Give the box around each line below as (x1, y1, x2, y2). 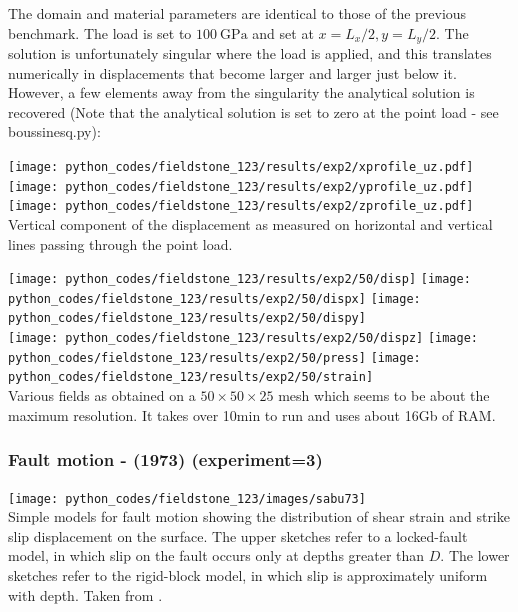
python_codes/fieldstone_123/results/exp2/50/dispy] (8, 311, 366, 326)
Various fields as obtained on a (8, 385, 196, 406)
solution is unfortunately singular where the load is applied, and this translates (8, 43, 492, 64)
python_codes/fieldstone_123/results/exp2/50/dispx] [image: (8, 291, 421, 306)
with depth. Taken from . (8, 584, 163, 605)
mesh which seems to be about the (278, 385, 490, 406)
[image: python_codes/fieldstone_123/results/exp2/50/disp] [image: (8, 272, 471, 287)
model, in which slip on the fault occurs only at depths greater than (8, 545, 425, 566)
